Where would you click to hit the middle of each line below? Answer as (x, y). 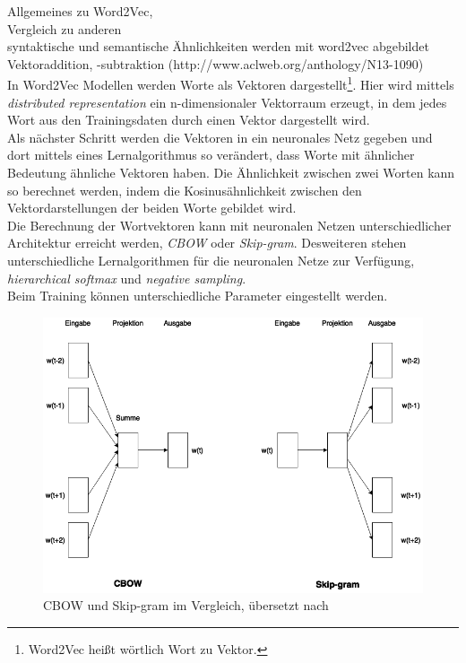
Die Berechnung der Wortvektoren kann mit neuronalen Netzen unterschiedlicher (229, 225)
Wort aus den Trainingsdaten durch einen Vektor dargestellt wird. (189, 120)
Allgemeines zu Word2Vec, (80, 11)
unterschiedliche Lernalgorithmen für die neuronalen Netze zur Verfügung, (211, 260)
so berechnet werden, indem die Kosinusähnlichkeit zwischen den (185, 190)
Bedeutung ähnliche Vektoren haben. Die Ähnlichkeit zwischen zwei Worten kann (231, 172)
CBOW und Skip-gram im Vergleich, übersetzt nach (186, 605)
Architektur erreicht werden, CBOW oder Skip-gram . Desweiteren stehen (207, 243)
